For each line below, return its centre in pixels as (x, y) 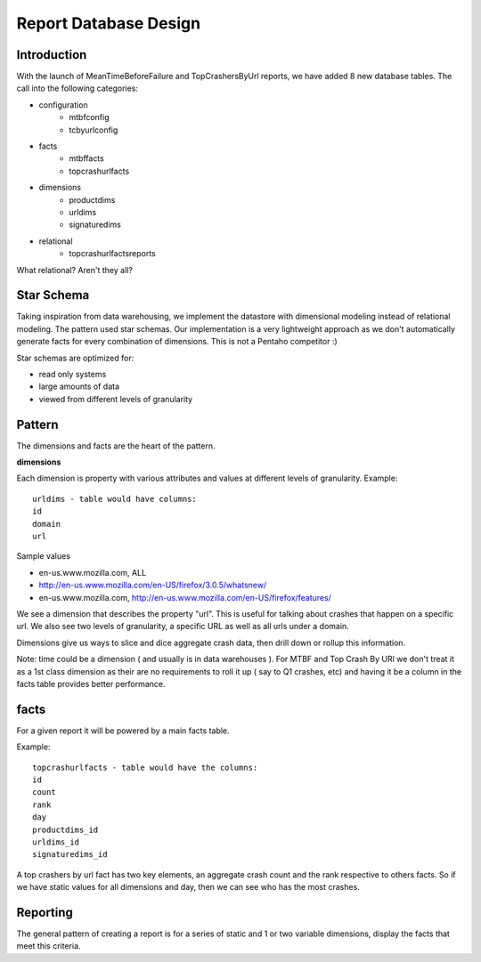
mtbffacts (86, 158)
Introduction (52, 55)
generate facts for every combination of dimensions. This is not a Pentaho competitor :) (177, 342)
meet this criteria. (49, 946)
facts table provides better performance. (91, 683)
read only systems (73, 374)
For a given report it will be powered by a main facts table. (123, 731)
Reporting (45, 912)
